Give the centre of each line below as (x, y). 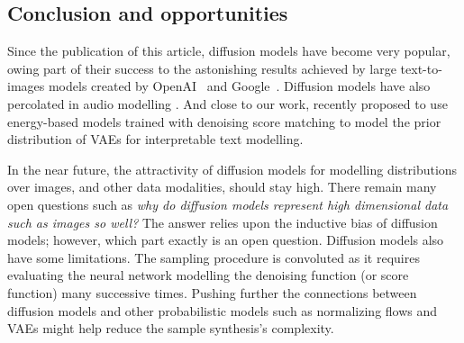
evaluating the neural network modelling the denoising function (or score (208, 275)
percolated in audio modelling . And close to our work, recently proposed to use (227, 103)
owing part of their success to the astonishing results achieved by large (202, 68)
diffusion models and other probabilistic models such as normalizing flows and (223, 310)
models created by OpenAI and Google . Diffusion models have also (239, 86)
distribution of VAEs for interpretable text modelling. (155, 139)
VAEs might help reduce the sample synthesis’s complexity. (171, 328)
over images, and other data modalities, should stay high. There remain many (222, 187)
